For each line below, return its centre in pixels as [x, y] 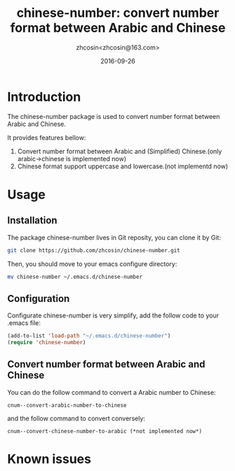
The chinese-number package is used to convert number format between [114, 116]
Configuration [39, 298]
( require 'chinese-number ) [47, 343]
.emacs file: [24, 323]
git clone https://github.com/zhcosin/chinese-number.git [94, 250]
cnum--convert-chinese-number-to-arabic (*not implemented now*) [105, 431]
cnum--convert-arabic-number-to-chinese [67, 405]
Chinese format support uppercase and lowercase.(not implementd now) [123, 166]
